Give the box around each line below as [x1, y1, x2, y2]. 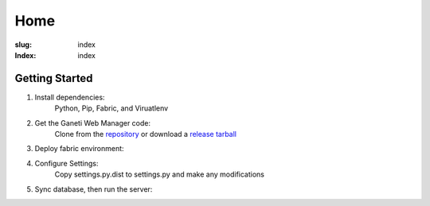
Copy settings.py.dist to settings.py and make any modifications [54, 169, 265, 179]
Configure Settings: [34, 158, 99, 168]
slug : [14, 40, 32, 49]
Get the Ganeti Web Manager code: [34, 118, 151, 127]
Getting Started [14, 72, 93, 85]
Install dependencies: [34, 92, 105, 102]
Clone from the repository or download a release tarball [54, 130, 236, 139]
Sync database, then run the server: [34, 184, 153, 194]
